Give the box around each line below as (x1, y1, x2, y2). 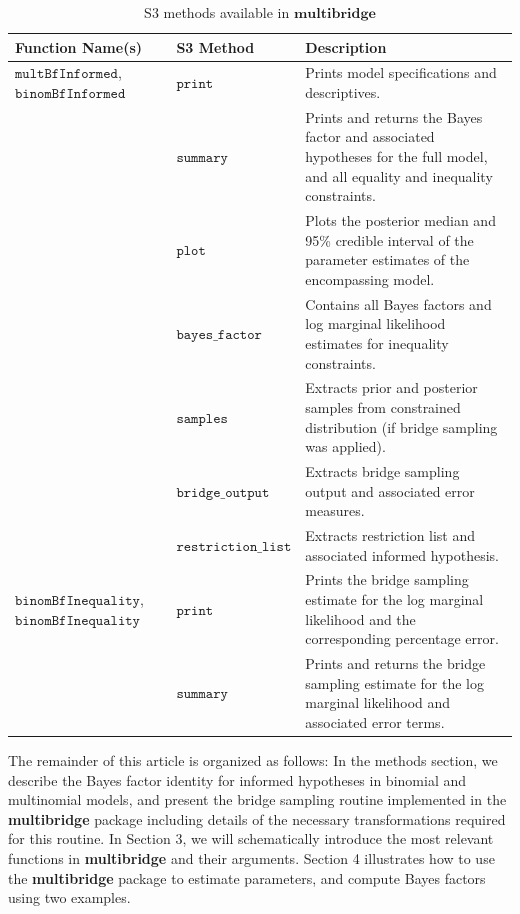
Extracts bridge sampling (305, 460, 460, 481)
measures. (305, 500, 365, 521)
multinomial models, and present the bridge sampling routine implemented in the (8, 789, 507, 810)
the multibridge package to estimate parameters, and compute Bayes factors (8, 867, 486, 888)
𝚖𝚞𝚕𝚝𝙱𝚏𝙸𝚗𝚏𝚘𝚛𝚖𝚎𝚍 (15, 67, 118, 82)
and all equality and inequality (305, 165, 493, 186)
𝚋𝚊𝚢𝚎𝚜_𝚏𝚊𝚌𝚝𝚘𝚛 (176, 328, 262, 343)
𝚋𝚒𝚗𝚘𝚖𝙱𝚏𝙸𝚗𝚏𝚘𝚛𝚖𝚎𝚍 (15, 87, 126, 102)
